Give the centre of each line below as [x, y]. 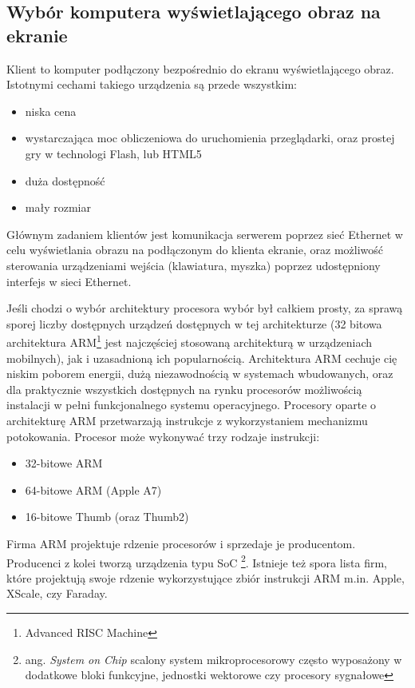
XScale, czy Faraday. [57, 593]
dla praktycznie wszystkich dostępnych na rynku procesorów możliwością [184, 389]
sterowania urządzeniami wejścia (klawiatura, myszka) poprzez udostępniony [194, 265]
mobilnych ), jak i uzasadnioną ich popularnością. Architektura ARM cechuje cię [202, 358]
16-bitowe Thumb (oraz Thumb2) [107, 517]
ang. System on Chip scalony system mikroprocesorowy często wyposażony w [213, 659]
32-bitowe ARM [64, 463]
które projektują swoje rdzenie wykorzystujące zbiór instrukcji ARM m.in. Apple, [206, 577]
